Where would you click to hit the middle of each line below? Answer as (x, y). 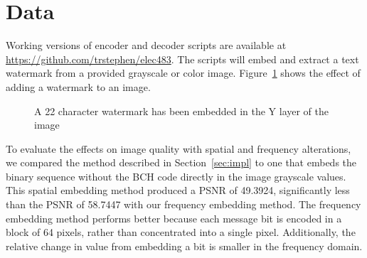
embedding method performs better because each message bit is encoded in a (174, 218)
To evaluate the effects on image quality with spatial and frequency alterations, (179, 148)
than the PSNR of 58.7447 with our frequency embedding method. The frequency (183, 204)
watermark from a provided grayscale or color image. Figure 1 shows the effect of (183, 73)
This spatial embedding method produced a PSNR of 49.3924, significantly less (178, 190)
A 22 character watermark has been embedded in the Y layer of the (182, 111)
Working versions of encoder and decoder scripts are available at (146, 45)
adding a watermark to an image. (78, 86)
